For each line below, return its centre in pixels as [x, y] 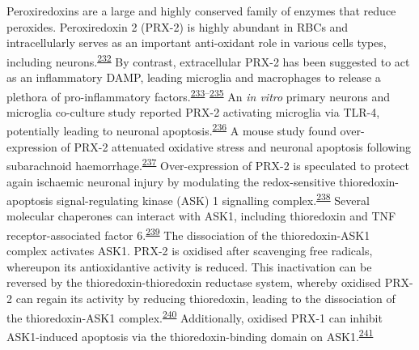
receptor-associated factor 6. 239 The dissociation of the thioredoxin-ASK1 [188, 234]
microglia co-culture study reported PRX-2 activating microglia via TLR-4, [193, 111]
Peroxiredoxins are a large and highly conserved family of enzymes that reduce [201, 11]
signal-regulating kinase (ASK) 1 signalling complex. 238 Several [213, 199]
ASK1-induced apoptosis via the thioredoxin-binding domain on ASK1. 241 [190, 335]
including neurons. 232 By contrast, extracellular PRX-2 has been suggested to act [208, 60]
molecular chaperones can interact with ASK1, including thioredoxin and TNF [201, 216]
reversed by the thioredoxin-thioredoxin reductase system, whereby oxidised [194, 282]
